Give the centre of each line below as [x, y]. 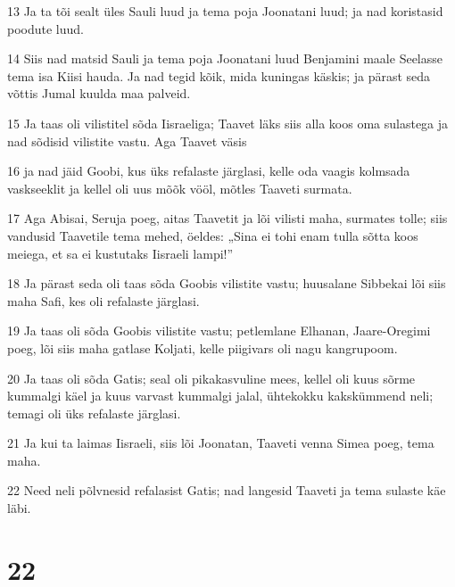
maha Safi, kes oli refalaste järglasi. [103, 300]
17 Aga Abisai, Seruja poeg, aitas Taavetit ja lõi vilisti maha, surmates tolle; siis [227, 218]
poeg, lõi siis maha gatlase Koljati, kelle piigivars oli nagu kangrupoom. [203, 347]
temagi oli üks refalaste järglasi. [94, 413]
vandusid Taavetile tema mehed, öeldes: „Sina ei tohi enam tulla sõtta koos [213, 235]
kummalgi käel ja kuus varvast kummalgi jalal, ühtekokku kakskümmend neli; [220, 396]
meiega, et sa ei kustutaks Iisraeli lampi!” [120, 253]
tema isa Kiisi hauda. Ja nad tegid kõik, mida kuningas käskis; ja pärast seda [219, 75]
